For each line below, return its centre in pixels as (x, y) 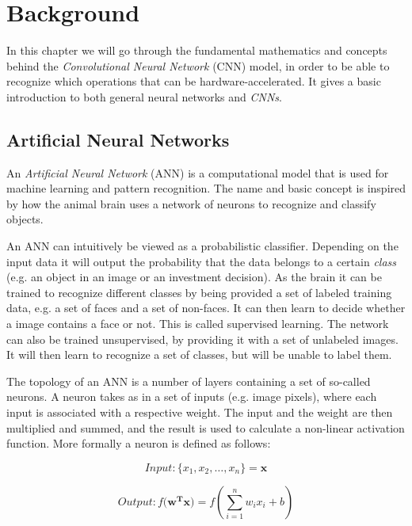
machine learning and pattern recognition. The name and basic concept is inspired (206, 188)
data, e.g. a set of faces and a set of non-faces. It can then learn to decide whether (206, 308)
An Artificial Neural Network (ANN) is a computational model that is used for (198, 172)
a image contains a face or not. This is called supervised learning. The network (198, 324)
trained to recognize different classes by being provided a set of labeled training (199, 292)
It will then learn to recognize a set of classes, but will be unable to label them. (199, 354)
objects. (25, 219)
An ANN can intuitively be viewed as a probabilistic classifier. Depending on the (202, 246)
